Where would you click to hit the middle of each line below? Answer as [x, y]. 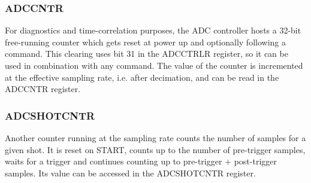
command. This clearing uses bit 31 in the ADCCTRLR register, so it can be [147, 54]
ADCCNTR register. [43, 89]
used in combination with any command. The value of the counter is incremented [154, 65]
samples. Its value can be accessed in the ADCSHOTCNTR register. [130, 173]
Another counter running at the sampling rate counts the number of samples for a [155, 138]
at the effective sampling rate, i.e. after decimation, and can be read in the [142, 77]
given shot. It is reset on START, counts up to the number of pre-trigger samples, [155, 149]
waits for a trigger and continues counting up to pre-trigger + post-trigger [141, 161]
